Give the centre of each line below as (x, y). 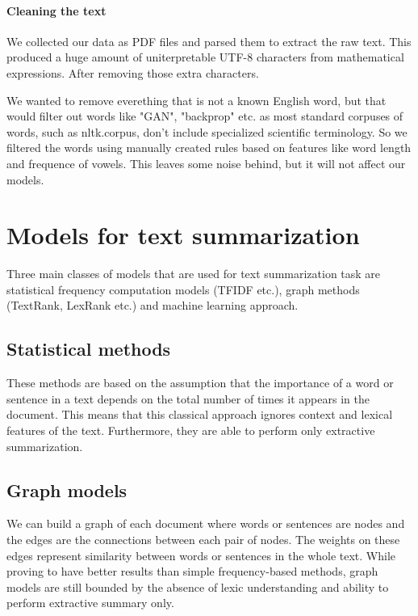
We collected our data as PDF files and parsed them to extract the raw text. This (209, 41)
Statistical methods (89, 349)
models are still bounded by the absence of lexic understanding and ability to (198, 586)
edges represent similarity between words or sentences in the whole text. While (201, 555)
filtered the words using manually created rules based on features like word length (209, 148)
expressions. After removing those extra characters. (133, 72)
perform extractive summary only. (90, 603)
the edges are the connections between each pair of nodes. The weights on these (203, 540)
